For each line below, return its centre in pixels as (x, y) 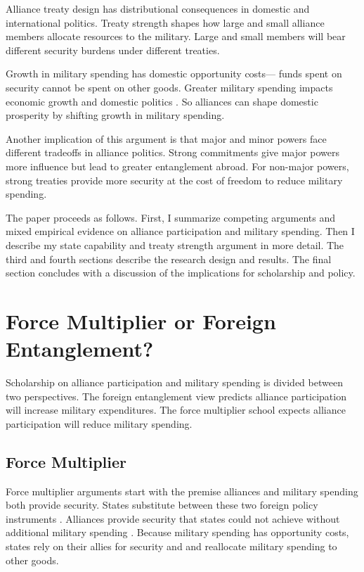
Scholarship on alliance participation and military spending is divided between (174, 382)
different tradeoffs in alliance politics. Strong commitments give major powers (173, 152)
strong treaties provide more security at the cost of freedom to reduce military (174, 180)
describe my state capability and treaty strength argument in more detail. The (175, 244)
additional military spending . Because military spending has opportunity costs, (177, 532)
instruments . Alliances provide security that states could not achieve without (173, 518)
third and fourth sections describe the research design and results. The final (169, 259)
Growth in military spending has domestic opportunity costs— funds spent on (174, 74)
